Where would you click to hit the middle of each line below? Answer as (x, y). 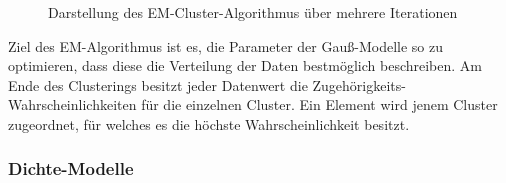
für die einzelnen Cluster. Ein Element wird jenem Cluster (319, 104)
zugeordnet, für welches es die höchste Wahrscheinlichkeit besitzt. (209, 123)
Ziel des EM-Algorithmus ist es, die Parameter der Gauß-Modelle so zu (225, 45)
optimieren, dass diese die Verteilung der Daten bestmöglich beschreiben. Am (245, 65)
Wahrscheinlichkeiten (72, 104)
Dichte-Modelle (71, 168)
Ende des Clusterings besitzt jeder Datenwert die (158, 84)
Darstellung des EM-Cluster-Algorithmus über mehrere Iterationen (253, 12)
